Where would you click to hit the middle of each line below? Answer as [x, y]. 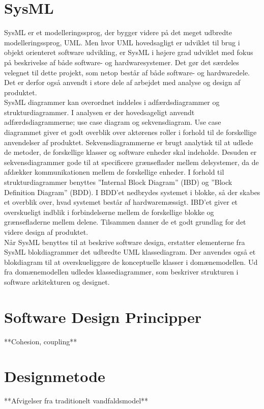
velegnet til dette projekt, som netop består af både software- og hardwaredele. [127, 72]
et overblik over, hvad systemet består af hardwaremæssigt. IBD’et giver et [121, 202]
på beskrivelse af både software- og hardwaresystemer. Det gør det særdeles [122, 62]
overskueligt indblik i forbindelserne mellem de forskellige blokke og [109, 212]
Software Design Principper [103, 317]
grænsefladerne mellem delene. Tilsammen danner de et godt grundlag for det [125, 222]
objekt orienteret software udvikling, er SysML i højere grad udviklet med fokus [129, 52]
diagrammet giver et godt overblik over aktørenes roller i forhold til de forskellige [130, 132]
